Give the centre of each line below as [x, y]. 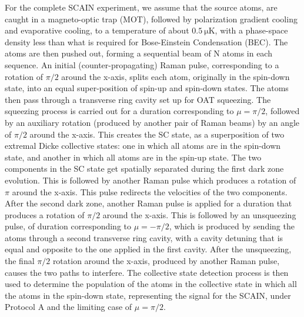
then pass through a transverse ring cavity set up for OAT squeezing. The [138, 99]
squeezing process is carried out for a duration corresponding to [119, 111]
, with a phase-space [251, 30]
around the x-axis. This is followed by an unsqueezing [199, 214]
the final [20, 261]
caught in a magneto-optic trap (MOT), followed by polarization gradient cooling [151, 19]
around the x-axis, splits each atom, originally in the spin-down [176, 76]
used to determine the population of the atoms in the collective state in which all [151, 284]
